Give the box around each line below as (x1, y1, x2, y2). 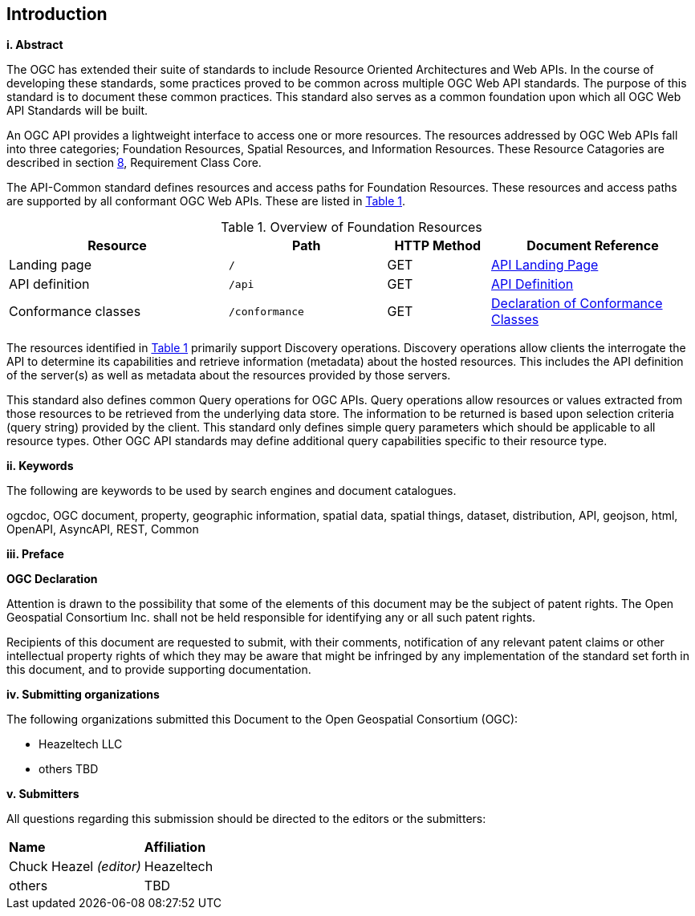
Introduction (6, 4, 108, 24)
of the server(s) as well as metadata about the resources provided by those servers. (6, 368, 451, 383)
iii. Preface (6, 547, 64, 561)
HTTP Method (394, 237, 482, 254)
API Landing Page (491, 257, 599, 274)
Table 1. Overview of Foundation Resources (221, 219, 482, 236)
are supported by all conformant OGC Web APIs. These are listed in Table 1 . (6, 194, 406, 209)
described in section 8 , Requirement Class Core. (6, 156, 262, 170)
